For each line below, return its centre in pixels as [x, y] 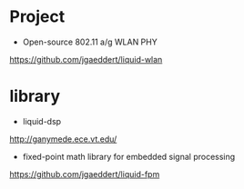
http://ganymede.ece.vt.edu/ [63, 139]
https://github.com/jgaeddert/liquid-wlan [86, 59]
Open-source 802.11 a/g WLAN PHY [90, 42]
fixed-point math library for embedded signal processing [129, 156]
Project [37, 17]
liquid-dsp [42, 121]
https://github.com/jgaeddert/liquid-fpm [85, 174]
